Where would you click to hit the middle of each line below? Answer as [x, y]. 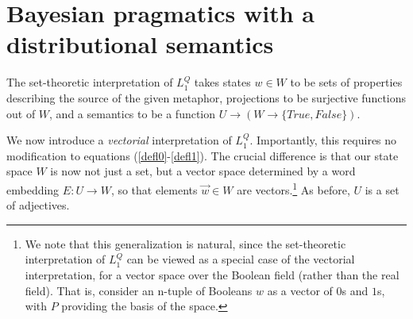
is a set [382, 189]
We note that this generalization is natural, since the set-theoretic [185, 243]
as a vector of [300, 290]
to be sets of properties [346, 82]
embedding [33, 189]
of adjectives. [38, 205]
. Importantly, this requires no [323, 140]
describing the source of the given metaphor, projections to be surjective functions [206, 97]
